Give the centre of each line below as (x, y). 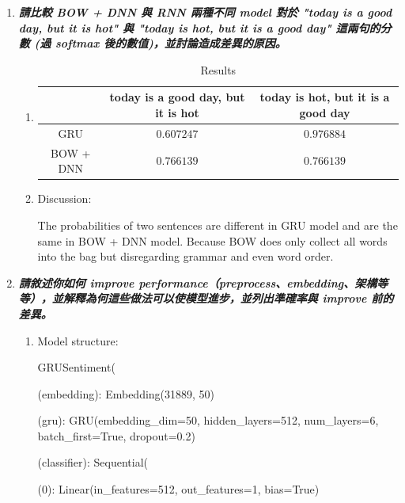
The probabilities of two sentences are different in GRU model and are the (218, 225)
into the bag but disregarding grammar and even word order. (185, 256)
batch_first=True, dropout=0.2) (116, 435)
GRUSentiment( (76, 367)
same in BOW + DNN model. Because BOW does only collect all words (212, 240)
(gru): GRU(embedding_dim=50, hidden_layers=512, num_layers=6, (208, 420)
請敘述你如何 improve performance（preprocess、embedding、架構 (198, 282)
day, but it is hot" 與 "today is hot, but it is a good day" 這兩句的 (199, 27)
